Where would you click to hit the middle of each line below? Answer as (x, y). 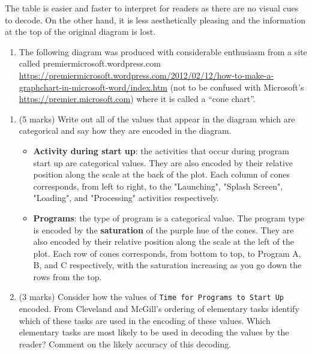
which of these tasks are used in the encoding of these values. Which (145, 320)
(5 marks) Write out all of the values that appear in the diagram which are (157, 118)
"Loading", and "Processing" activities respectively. (126, 198)
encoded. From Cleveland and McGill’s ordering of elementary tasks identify (159, 309)
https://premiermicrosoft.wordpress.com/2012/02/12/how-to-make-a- (146, 75)
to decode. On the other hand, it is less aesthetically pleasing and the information (155, 19)
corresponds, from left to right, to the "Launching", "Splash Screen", (158, 186)
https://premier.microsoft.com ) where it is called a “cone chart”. (137, 99)
